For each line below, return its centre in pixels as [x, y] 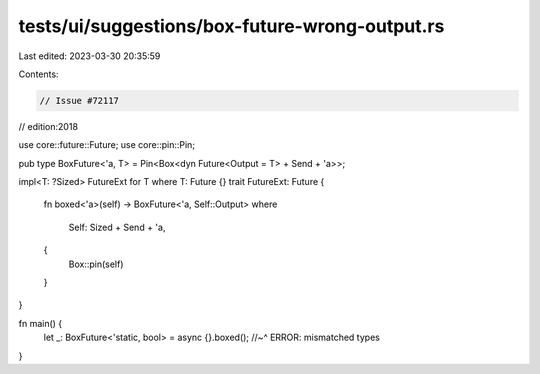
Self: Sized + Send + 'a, [117, 227]
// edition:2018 [48, 126]
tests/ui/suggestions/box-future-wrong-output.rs [231, 26]
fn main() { [40, 323]
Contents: [38, 74]
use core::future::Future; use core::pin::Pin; [106, 145]
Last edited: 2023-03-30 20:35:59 [89, 56]
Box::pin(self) [96, 264]
